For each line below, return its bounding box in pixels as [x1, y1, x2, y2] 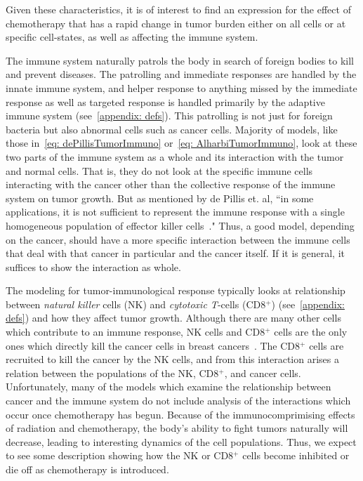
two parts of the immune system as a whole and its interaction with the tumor [6, 149, 344, 164]
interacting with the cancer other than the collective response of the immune [6, 177, 336, 192]
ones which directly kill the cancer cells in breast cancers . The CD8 [6, 338, 301, 352]
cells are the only [274, 324, 348, 339]
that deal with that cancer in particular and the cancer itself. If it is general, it [6, 246, 345, 261]
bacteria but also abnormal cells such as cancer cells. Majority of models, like [6, 121, 338, 136]
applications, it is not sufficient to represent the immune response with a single [6, 204, 345, 219]
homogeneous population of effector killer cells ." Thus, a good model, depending [6, 218, 355, 232]
